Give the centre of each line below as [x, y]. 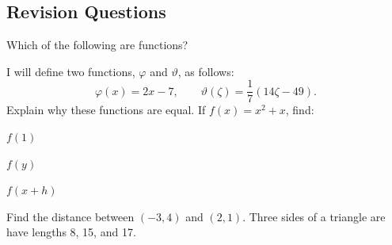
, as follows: [206, 71]
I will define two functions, [71, 71]
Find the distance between [70, 216]
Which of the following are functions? [97, 45]
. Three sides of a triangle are [314, 216]
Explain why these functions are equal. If [106, 110]
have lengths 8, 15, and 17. [71, 232]
